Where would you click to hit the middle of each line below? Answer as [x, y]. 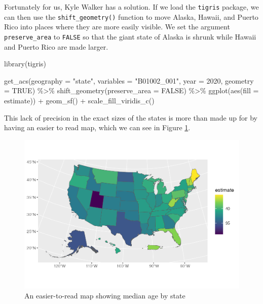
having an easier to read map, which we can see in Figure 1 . [97, 127]
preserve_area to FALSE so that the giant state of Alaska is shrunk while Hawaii [130, 36]
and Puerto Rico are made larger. [56, 46]
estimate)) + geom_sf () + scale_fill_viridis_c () [79, 100]
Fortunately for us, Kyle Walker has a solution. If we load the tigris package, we [131, 7]
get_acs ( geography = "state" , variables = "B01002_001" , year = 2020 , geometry [129, 80]
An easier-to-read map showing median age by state [105, 295]
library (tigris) [25, 64]
